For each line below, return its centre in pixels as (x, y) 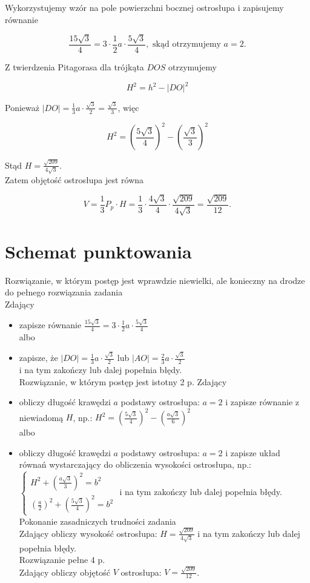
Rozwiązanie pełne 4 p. (62, 560)
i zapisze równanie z (262, 402)
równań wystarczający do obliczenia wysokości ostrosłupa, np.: (135, 464)
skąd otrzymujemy (187, 45)
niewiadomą (41, 417)
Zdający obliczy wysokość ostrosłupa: (88, 533)
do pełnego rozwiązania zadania (64, 292)
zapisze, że (38, 358)
